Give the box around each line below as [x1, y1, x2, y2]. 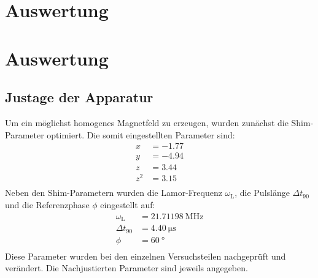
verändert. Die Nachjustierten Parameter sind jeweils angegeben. [5, 261, 248, 274]
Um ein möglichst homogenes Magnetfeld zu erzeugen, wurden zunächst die [5, 116, 289, 129]
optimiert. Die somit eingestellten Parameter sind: [47, 128, 235, 141]
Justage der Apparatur [5, 88, 153, 107]
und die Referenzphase [5, 198, 90, 211]
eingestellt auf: [100, 198, 155, 211]
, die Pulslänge [235, 186, 290, 199]
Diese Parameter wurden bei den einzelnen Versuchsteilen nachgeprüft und [5, 249, 286, 262]
